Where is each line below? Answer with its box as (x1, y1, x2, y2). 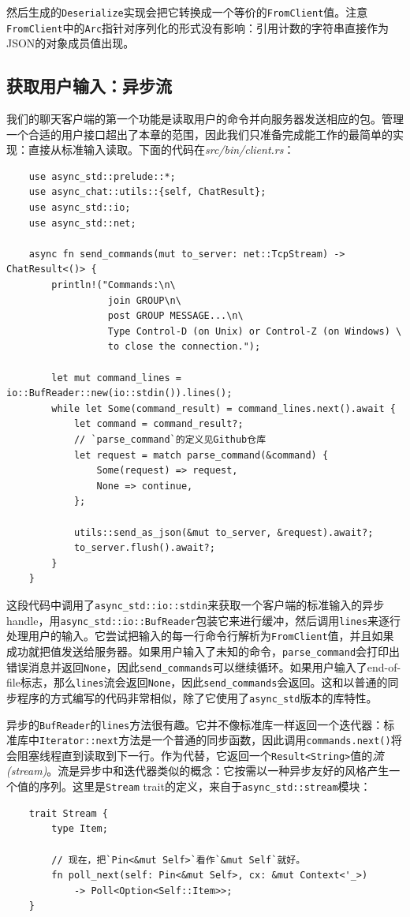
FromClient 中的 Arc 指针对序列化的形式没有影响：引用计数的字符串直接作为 (6, 19, 389, 36)
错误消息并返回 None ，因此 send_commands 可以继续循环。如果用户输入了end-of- (6, 658, 401, 675)
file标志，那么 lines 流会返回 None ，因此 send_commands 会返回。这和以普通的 (6, 674, 388, 691)
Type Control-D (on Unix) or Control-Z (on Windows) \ (107, 325, 402, 337)
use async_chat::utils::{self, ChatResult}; (28, 186, 266, 198)
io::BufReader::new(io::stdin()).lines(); (6, 387, 233, 399)
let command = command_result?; (73, 418, 244, 430)
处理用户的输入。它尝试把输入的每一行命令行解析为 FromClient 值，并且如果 (6, 627, 394, 644)
